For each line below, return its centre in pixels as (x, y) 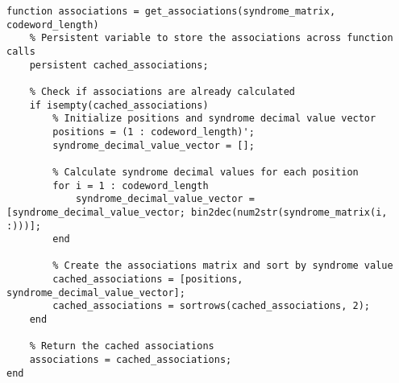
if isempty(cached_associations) (119, 105)
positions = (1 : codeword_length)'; (154, 132)
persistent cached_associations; (119, 65)
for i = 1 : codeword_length (131, 185)
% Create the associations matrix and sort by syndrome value (223, 266)
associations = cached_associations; (131, 360)
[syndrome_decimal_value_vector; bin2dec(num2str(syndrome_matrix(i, (197, 212)
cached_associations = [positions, (148, 280)
